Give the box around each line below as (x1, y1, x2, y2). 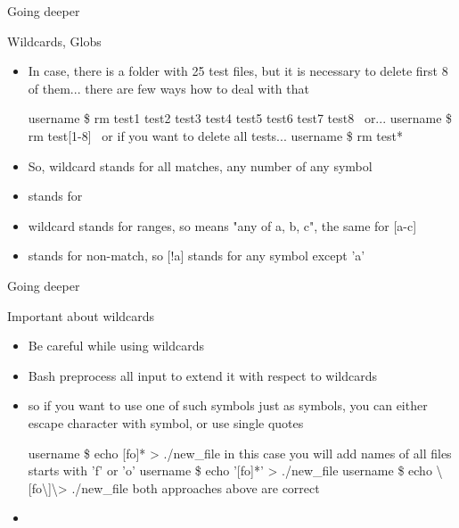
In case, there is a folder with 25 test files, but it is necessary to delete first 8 (28, 62, 448, 80)
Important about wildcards (7, 306, 155, 325)
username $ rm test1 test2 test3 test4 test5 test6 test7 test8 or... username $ (28, 109, 453, 128)
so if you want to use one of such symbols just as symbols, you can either (28, 396, 428, 415)
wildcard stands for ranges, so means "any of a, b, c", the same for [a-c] (28, 216, 417, 235)
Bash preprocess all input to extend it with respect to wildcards (28, 366, 377, 384)
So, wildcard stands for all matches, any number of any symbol (28, 156, 373, 175)
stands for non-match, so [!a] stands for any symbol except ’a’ (28, 246, 365, 265)
